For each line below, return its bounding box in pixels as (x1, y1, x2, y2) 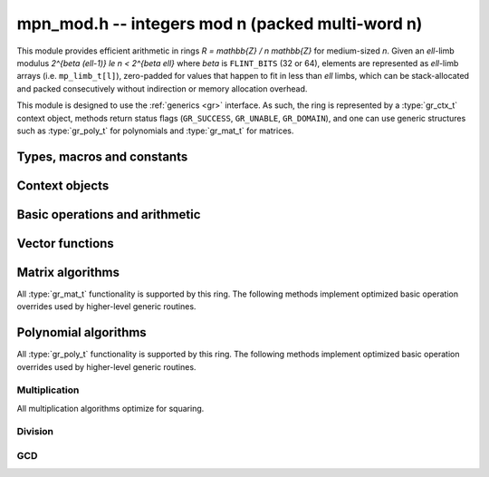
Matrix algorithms (16, 264, 120, 280)
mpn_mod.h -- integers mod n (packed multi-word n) (16, 14, 423, 34)
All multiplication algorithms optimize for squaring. (16, 403, 205, 414)
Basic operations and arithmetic (16, 207, 201, 222)
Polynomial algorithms (16, 325, 147, 340)
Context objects (16, 178, 110, 193)
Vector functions (16, 236, 115, 251)
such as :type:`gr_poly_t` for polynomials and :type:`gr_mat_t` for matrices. (16, 125, 294, 136)
